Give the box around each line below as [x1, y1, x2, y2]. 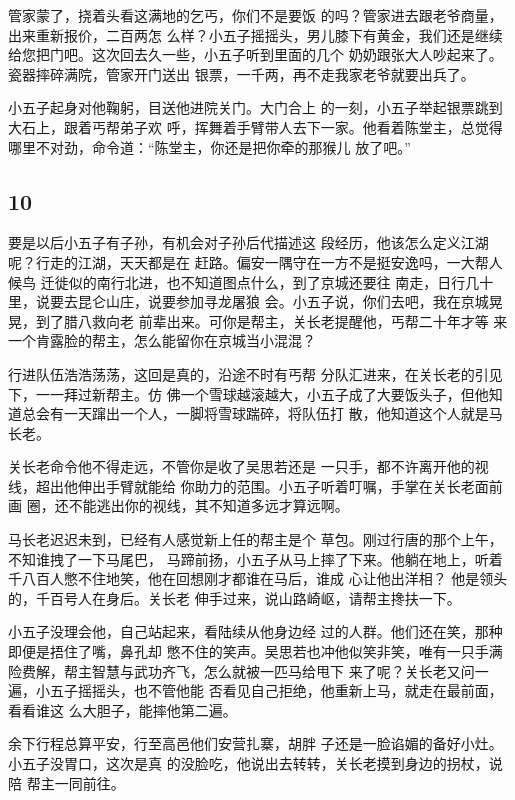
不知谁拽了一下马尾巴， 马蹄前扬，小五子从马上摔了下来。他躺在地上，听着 [8, 548, 503, 569]
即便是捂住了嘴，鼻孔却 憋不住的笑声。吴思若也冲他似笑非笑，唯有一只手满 [8, 641, 503, 662]
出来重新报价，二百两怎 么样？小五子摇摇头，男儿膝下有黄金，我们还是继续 [8, 24, 503, 45]
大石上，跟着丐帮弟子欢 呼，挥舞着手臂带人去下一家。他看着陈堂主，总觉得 [8, 116, 503, 137]
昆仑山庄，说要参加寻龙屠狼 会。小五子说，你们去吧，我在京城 [77, 291, 489, 312]
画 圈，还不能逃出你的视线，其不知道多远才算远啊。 [8, 495, 349, 516]
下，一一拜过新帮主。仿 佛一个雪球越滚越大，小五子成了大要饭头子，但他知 [8, 383, 503, 404]
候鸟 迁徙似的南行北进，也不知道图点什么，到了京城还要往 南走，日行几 [8, 271, 480, 292]
